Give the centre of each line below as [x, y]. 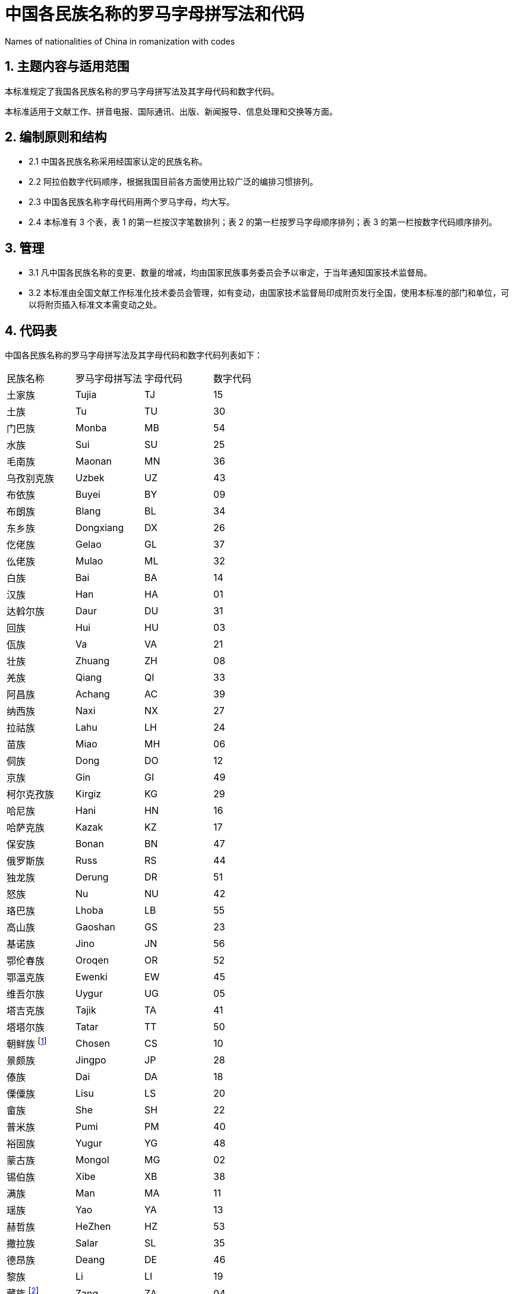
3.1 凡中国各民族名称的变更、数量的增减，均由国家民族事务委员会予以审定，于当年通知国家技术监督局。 [230, 273]
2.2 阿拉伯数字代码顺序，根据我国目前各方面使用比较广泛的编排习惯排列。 [174, 182]
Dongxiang [100, 528]
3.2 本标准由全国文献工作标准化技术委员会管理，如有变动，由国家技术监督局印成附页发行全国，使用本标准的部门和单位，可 [269, 293]
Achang [93, 694]
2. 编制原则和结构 [56, 137]
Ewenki [92, 977]
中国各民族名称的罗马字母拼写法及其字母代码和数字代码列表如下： [134, 355]
